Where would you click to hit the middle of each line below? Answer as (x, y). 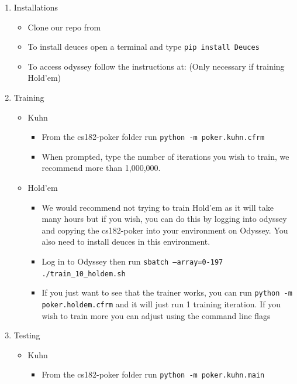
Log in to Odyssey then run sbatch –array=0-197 (132, 261)
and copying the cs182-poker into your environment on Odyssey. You (165, 230)
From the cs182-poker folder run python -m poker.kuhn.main (153, 374)
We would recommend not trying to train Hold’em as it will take (158, 207)
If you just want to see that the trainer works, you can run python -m (167, 292)
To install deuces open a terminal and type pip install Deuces (144, 47)
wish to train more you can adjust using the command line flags (156, 315)
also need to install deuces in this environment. (126, 241)
